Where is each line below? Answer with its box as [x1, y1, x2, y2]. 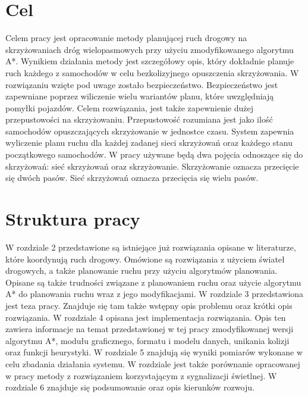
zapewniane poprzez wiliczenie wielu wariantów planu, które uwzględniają [5, 90, 274, 102]
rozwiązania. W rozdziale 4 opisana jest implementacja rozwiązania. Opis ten [5, 311, 286, 323]
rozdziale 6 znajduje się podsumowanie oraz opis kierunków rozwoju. [5, 381, 254, 393]
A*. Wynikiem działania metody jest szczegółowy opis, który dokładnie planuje [5, 55, 294, 67]
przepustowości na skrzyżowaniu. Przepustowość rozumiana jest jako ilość [5, 113, 273, 126]
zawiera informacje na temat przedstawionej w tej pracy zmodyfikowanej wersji [5, 323, 294, 335]
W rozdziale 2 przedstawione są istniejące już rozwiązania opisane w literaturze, [5, 240, 296, 253]
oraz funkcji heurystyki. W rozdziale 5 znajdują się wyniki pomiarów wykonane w [5, 346, 303, 358]
